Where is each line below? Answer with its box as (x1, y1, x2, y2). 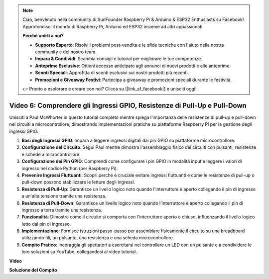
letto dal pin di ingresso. (21, 221, 71, 227)
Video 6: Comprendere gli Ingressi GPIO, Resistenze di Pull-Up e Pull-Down (9, 101, 247, 109)
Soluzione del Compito (9, 267, 57, 273)
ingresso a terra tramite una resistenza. (21, 207, 102, 213)
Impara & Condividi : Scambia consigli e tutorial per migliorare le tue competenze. (35, 56, 203, 62)
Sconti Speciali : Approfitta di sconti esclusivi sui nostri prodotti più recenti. (35, 70, 189, 76)
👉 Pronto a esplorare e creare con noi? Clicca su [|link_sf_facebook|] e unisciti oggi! (22, 86, 197, 92)
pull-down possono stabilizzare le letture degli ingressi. (21, 179, 135, 185)
